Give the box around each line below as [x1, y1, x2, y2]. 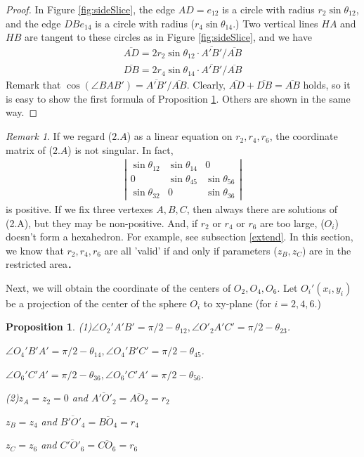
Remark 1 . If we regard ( [6, 129, 112, 143]
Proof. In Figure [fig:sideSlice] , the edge [6, 2, 176, 16]
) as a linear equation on [126, 129, 233, 143]
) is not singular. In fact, [67, 142, 174, 157]
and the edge [6, 15, 61, 30]
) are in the [301, 243, 351, 257]
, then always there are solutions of [186, 201, 337, 216]
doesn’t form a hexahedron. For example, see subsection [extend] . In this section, [6, 229, 353, 244]
